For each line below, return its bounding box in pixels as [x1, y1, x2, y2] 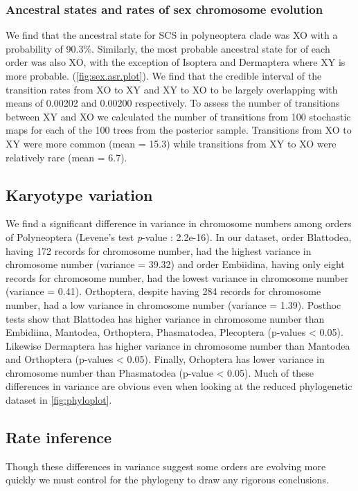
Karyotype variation [6, 184, 153, 205]
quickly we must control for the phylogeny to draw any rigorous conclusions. [6, 472, 329, 487]
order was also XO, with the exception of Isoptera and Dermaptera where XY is [6, 55, 346, 69]
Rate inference [6, 427, 112, 448]
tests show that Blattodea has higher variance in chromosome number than [6, 311, 325, 325]
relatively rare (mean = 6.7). [6, 150, 127, 164]
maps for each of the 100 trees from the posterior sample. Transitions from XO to [6, 123, 352, 137]
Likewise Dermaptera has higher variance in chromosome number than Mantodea [6, 338, 350, 352]
